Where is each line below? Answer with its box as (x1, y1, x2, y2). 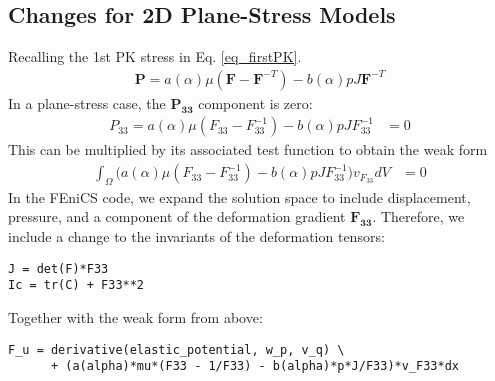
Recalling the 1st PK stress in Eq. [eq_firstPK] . (8, 46, 302, 67)
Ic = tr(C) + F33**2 (8, 278, 145, 293)
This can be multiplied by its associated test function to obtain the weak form (8, 139, 488, 160)
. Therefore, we (372, 206, 465, 227)
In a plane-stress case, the (8, 92, 166, 113)
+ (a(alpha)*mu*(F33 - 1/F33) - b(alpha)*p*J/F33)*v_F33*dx (50, 359, 460, 374)
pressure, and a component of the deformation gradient (8, 206, 346, 227)
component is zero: (198, 92, 313, 113)
